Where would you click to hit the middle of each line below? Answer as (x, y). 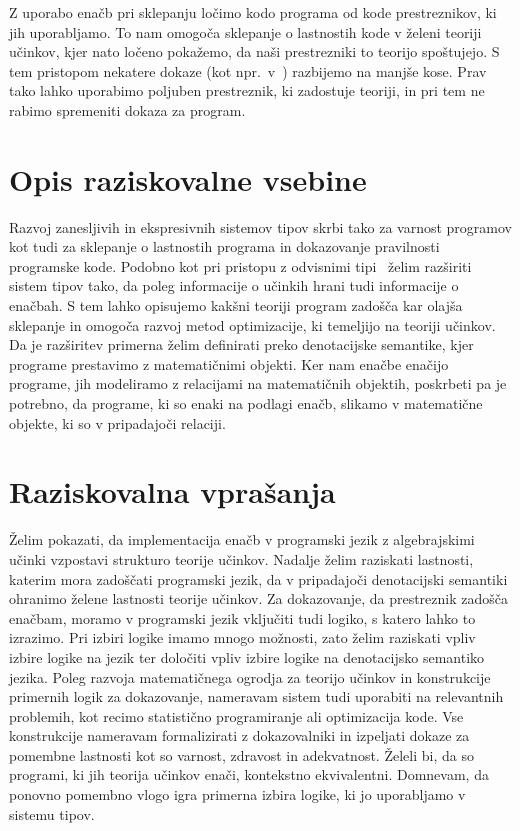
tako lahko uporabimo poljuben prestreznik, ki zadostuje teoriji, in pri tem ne (247, 90)
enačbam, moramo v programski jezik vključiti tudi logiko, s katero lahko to (242, 617)
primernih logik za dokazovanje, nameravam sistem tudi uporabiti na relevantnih (256, 696)
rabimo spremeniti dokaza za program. (127, 109)
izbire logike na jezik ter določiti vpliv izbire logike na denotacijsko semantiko (247, 656)
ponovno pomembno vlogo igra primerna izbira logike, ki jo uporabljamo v (237, 794)
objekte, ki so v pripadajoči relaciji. (117, 422)
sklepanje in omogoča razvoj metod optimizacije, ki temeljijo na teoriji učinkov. (252, 324)
